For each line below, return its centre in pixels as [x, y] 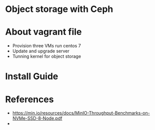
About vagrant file [44, 32]
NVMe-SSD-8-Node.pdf [37, 119]
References [29, 99]
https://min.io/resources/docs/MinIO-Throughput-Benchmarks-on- [81, 113]
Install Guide [32, 76]
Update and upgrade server [41, 51]
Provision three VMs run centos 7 [47, 46]
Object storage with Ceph [59, 9]
